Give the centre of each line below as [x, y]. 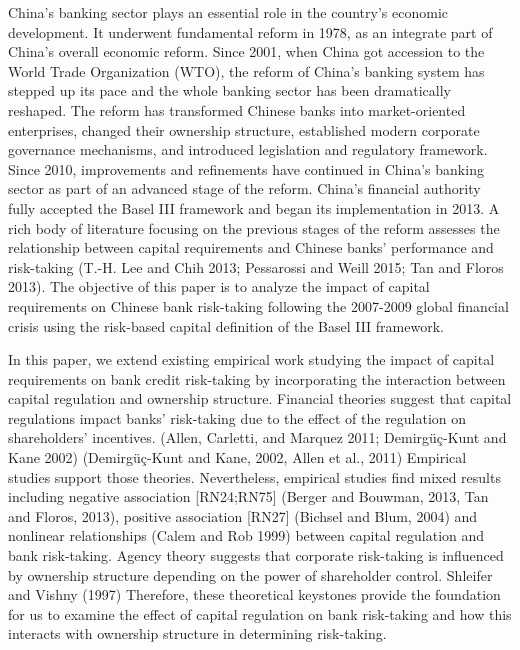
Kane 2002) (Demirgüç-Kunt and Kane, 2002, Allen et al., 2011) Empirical [237, 457]
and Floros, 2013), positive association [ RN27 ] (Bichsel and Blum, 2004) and [243, 515]
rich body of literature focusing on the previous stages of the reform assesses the [254, 227]
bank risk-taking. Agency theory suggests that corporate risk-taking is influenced [256, 555]
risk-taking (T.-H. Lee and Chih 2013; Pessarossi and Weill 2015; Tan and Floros [256, 266]
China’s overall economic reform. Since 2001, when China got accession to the [246, 51]
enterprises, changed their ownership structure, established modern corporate [244, 129]
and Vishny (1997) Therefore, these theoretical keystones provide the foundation [254, 594]
